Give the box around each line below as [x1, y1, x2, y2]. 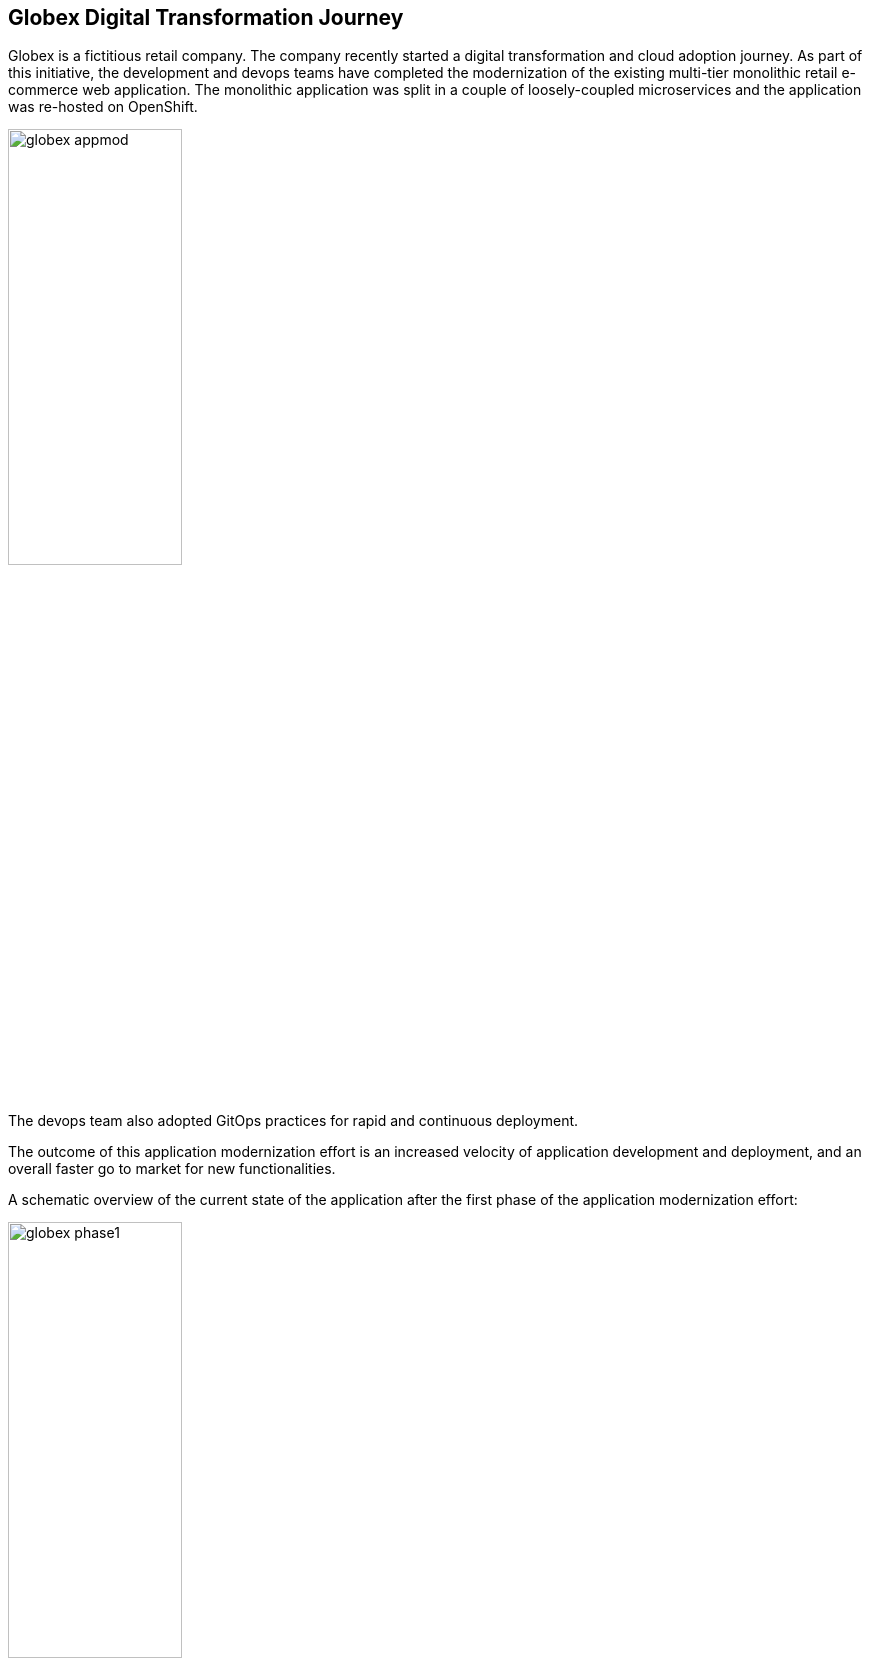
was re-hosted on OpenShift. [8, 98, 198, 116]
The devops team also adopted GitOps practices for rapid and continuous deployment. [8, 1111, 579, 1129]
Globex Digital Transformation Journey [8, 5, 404, 30]
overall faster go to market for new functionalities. [8, 1159, 336, 1177]
